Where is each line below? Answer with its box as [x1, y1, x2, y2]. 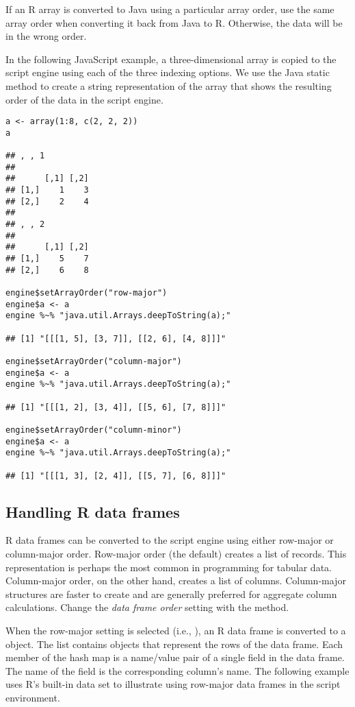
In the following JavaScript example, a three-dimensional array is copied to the [5, 51, 337, 66]
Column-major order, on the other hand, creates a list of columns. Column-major [5, 573, 346, 588]
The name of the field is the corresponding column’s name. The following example [5, 663, 350, 678]
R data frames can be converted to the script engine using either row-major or [5, 533, 334, 547]
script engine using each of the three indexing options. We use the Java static [5, 65, 330, 80]
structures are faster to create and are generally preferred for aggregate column [5, 586, 337, 601]
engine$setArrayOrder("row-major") [5, 288, 168, 298]
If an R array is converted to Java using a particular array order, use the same [5, 2, 334, 16]
